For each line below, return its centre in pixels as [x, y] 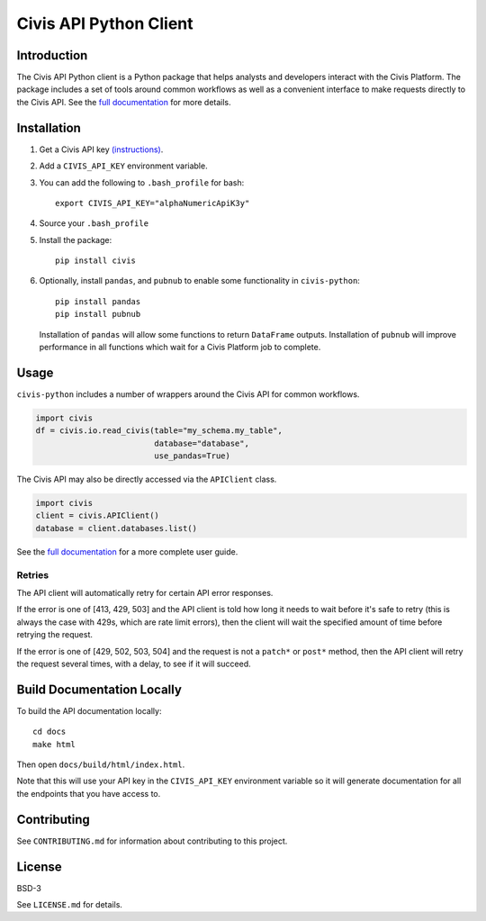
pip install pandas [98, 301]
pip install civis [96, 261]
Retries [33, 574]
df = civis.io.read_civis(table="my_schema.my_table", [159, 431]
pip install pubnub [98, 314]
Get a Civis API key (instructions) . [101, 149]
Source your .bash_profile [94, 223]
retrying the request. [55, 635]
